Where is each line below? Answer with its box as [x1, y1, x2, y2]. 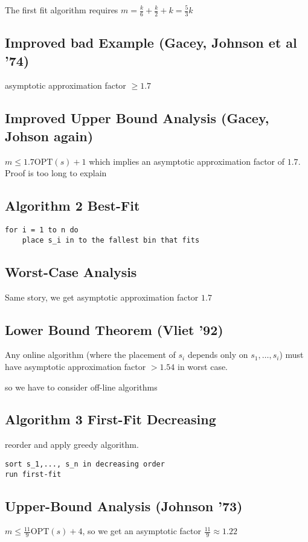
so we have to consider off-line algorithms [5, 380, 158, 393]
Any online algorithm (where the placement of [5, 348, 176, 361]
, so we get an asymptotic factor [82, 524, 202, 537]
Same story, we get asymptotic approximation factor [5, 290, 199, 303]
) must [279, 348, 304, 361]
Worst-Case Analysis [5, 262, 137, 281]
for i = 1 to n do [5, 226, 79, 234]
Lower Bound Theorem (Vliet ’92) [5, 320, 223, 339]
